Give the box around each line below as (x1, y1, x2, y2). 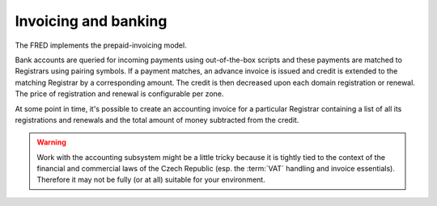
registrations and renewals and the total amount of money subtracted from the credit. (15, 115, 299, 124)
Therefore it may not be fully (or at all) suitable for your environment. (36, 174, 266, 185)
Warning (36, 137, 66, 147)
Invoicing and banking (15, 12, 168, 30)
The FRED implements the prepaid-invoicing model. (15, 40, 187, 50)
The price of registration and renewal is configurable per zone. (15, 89, 224, 99)
